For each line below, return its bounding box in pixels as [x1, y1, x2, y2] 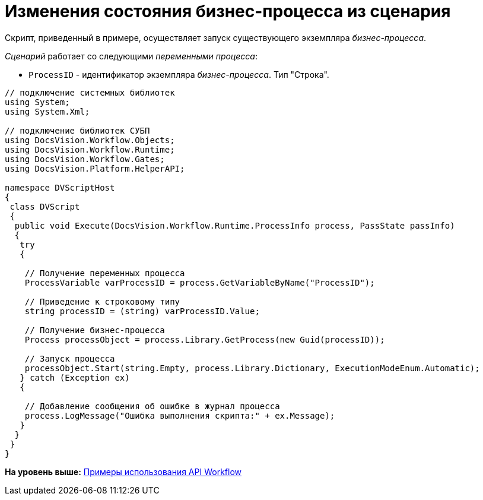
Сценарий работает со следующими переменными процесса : [5, 50, 258, 61]
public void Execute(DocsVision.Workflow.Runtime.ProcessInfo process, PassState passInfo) [14, 220, 455, 230]
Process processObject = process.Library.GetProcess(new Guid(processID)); [24, 334, 385, 344]
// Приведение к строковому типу [24, 296, 180, 306]
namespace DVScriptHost [5, 182, 115, 192]
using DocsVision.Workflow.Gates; [5, 154, 165, 164]
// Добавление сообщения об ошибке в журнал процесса [24, 401, 280, 411]
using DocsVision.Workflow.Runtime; [5, 144, 175, 154]
